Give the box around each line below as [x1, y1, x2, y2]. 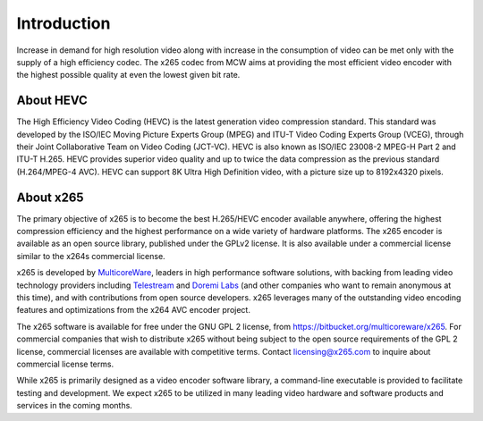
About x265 [16, 189, 84, 205]
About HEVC [16, 93, 89, 108]
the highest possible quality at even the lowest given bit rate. [16, 70, 241, 80]
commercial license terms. [16, 358, 114, 369]
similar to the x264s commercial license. [16, 250, 165, 261]
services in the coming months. [16, 400, 133, 411]
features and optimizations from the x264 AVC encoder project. [16, 305, 250, 316]
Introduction [16, 13, 111, 33]
